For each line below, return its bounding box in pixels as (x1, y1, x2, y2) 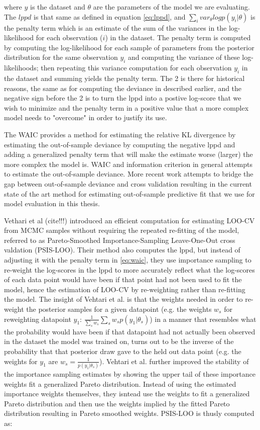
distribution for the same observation (4, 52, 118, 62)
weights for (4, 356, 38, 366)
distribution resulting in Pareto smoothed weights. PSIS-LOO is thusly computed (4, 408, 254, 418)
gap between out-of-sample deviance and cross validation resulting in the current (4, 178, 252, 189)
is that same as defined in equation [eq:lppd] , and (34, 11, 186, 22)
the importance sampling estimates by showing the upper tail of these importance (4, 368, 255, 379)
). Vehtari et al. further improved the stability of (99, 356, 249, 366)
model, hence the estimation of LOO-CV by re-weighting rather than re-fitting (4, 284, 245, 294)
